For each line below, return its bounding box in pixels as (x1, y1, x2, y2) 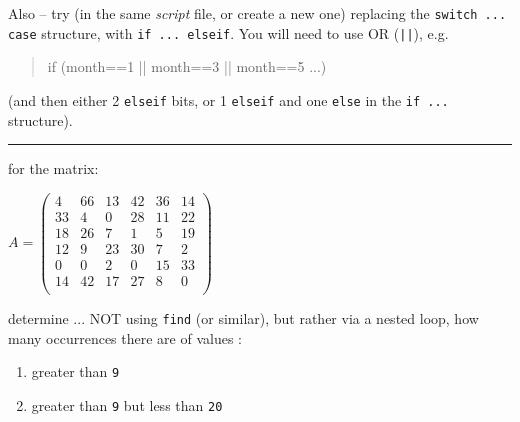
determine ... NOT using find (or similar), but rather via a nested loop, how (8, 308, 479, 329)
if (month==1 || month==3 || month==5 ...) (47, 56, 327, 77)
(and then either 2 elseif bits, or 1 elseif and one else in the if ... (8, 89, 449, 110)
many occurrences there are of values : (8, 327, 242, 348)
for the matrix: (8, 158, 99, 179)
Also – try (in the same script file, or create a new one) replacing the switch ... (8, 3, 507, 23)
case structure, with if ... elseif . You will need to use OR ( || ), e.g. (8, 22, 449, 43)
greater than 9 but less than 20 (31, 394, 223, 415)
